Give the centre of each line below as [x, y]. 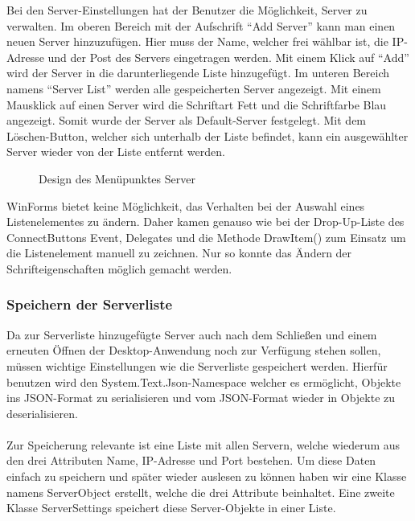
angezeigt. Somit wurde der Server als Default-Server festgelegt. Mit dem [187, 120]
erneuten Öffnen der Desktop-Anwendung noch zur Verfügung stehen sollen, [194, 350]
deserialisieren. [42, 413]
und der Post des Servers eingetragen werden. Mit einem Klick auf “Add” [228, 57]
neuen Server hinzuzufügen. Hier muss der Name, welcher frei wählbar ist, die [197, 41]
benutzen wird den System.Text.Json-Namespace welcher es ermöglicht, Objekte [204, 382]
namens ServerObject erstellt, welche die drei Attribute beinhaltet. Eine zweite [201, 492]
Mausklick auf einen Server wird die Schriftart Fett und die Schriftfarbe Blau [197, 104]
